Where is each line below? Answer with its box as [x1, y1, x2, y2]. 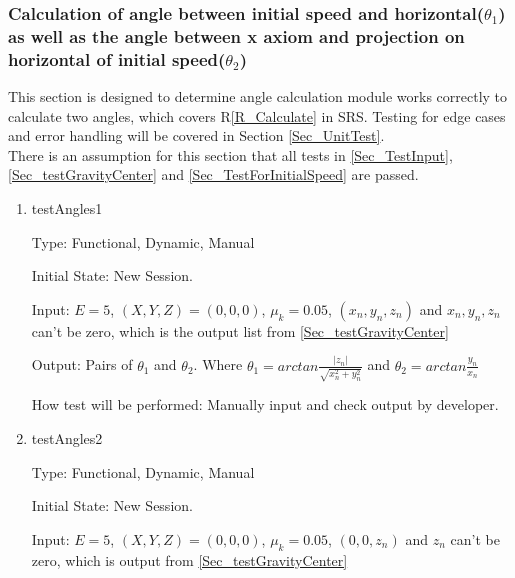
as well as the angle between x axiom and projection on [8, 23, 465, 48]
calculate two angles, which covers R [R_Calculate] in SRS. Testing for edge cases [8, 105, 506, 126]
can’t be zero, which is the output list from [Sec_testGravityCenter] [31, 320, 449, 341]
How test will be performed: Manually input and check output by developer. [31, 394, 499, 415]
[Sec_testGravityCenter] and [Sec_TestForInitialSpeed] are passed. [8, 164, 419, 185]
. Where [193, 354, 243, 375]
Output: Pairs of [31, 354, 133, 375]
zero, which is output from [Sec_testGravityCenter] [31, 549, 348, 570]
